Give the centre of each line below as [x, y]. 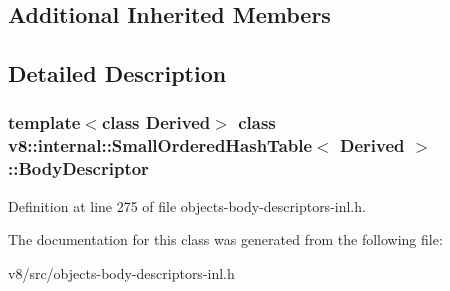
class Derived [156, 122]
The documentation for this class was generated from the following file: [225, 239]
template [44, 122]
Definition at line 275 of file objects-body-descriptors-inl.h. [187, 205]
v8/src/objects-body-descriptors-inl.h [121, 272]
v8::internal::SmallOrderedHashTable [160, 145]
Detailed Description [117, 73]
